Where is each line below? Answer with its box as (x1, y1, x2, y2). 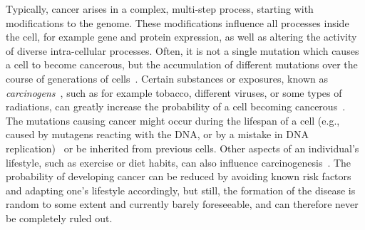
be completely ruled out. (6, 210, 113, 225)
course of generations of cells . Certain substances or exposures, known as (6, 70, 328, 85)
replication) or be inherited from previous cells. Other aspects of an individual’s (6, 140, 359, 155)
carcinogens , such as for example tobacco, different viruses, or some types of (6, 85, 342, 100)
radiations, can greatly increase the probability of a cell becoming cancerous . (6, 99, 346, 114)
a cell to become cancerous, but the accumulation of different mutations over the (6, 57, 358, 72)
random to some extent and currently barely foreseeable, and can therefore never (6, 197, 359, 211)
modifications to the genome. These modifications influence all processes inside (6, 15, 349, 30)
